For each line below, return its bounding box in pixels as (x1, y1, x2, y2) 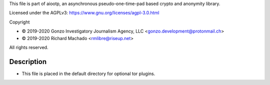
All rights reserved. (9, 44, 48, 50)
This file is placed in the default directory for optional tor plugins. (21, 70, 155, 76)
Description (9, 57, 47, 66)
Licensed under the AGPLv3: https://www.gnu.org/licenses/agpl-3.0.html (9, 10, 159, 16)
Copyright (9, 19, 30, 25)
